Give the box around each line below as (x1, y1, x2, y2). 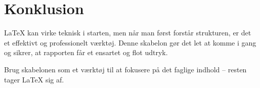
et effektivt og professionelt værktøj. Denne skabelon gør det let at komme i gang (4, 37, 256, 48)
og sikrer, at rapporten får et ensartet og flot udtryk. (4, 47, 168, 58)
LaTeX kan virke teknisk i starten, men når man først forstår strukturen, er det (4, 27, 251, 38)
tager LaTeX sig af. (4, 74, 64, 84)
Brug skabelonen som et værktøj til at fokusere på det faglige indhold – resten (4, 64, 247, 74)
